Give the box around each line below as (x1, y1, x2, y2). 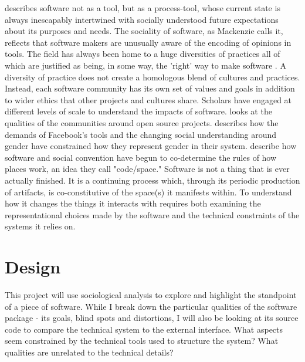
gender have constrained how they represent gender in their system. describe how (5, 140, 297, 152)
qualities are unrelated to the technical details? (5, 346, 174, 358)
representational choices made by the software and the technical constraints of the (5, 208, 300, 221)
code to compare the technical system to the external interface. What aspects (5, 323, 283, 335)
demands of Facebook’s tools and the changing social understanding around (5, 128, 277, 140)
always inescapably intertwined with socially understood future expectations (5, 13, 279, 25)
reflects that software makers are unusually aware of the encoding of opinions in (5, 36, 292, 48)
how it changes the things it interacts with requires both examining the (5, 197, 261, 209)
